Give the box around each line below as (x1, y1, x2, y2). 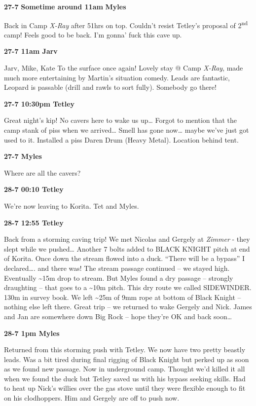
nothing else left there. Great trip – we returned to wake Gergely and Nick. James (4, 301, 252, 312)
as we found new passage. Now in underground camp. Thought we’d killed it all (4, 364, 245, 374)
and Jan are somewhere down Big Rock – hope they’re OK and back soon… (4, 311, 232, 321)
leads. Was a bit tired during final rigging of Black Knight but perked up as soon (4, 354, 249, 364)
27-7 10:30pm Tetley (4, 98, 75, 109)
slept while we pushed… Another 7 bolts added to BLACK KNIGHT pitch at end (4, 243, 250, 254)
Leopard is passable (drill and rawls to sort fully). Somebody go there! (4, 82, 217, 92)
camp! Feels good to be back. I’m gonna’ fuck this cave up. (4, 29, 182, 39)
